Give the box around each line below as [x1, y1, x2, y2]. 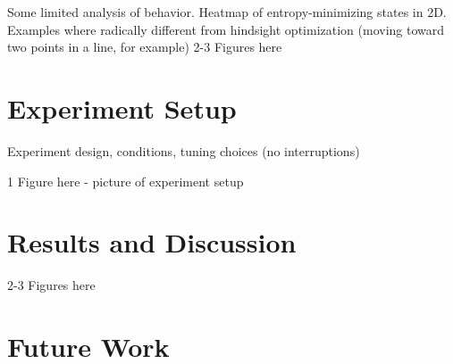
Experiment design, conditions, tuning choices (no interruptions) [7, 141, 360, 160]
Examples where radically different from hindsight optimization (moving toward [7, 20, 445, 38]
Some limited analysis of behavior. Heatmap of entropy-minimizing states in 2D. [7, 3, 447, 21]
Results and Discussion [7, 224, 297, 261]
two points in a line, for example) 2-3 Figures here [7, 37, 282, 56]
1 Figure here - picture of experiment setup [7, 171, 244, 190]
